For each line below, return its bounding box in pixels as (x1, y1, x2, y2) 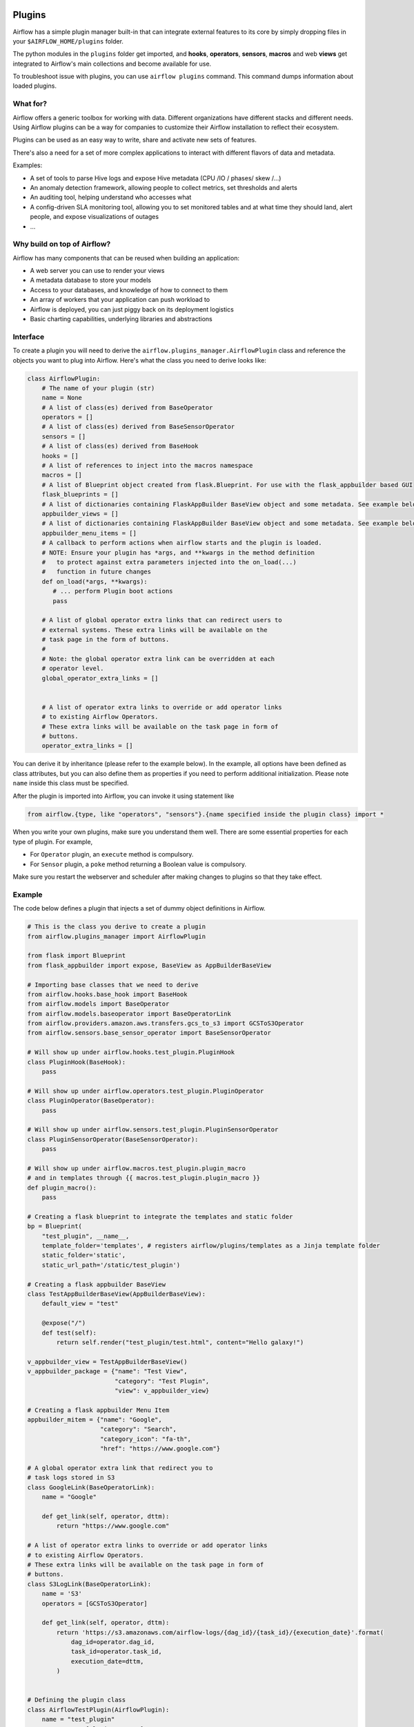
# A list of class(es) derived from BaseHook (41, 442, 199, 450)
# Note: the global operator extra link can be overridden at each (41, 655, 275, 662)
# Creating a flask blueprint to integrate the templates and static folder (27, 1212, 293, 1221)
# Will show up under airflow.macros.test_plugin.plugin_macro (27, 1164, 246, 1172)
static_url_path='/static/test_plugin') (41, 1261, 181, 1269)
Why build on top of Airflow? (12, 239, 111, 249)
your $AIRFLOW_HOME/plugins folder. (12, 37, 124, 45)
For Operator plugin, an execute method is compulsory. (30, 850, 194, 859)
